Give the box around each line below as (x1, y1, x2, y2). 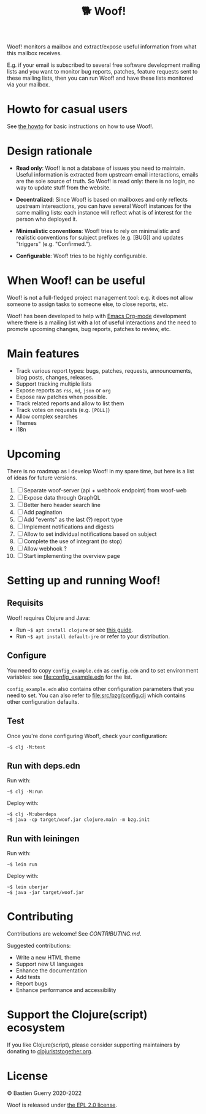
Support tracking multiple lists (15, 380, 92, 387)
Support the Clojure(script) (7, 1008, 148, 1022)
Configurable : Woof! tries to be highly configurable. (15, 252, 148, 260)
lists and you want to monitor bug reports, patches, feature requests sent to (7, 68, 198, 75)
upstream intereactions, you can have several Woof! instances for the (15, 202, 192, 210)
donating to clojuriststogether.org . (7, 1048, 93, 1055)
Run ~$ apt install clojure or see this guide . (15, 626, 134, 633)
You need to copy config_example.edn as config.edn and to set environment (7, 666, 199, 674)
